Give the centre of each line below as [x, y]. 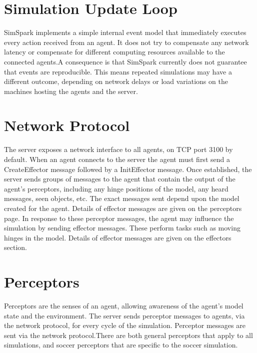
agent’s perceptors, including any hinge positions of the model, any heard [116, 188]
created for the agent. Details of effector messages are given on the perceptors [123, 208]
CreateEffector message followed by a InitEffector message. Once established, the [128, 169]
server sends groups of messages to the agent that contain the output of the [120, 179]
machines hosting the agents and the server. [71, 91]
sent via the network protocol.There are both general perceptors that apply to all [128, 335]
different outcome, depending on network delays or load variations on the [116, 81]
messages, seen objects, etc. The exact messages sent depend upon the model [122, 198]
